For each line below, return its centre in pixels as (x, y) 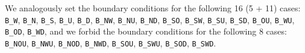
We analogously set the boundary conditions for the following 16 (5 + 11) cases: (153, 8)
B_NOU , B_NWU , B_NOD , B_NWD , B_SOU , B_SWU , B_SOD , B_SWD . (111, 43)
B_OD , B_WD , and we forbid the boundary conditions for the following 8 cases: (146, 31)
